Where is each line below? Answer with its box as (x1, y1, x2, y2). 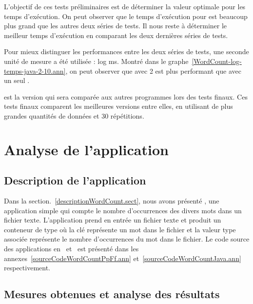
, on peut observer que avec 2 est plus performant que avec (65, 65, 241, 76)
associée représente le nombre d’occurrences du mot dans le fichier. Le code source (4, 234, 250, 244)
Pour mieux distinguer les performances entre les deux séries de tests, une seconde (4, 46, 249, 57)
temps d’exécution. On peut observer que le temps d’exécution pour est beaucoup (4, 11, 248, 21)
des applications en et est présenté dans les (4, 243, 139, 254)
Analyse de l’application (4, 139, 169, 159)
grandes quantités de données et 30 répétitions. (4, 110, 144, 121)
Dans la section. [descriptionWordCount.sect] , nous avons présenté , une (4, 196, 219, 206)
